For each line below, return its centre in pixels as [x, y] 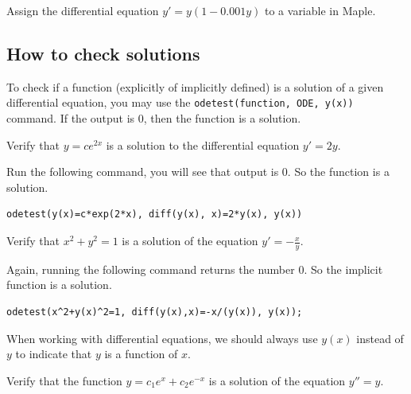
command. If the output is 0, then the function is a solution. [154, 118]
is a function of [141, 354]
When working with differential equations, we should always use [162, 338]
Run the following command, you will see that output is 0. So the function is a [198, 172]
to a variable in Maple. [320, 10]
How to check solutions [103, 53]
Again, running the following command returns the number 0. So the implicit [195, 269]
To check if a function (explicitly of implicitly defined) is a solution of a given [195, 86]
